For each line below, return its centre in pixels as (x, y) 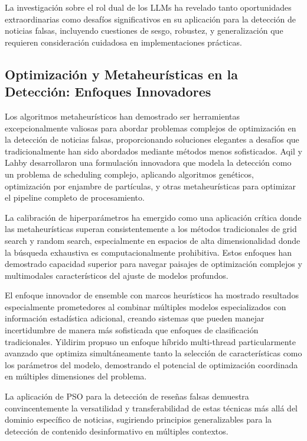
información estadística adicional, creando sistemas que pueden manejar (135, 318)
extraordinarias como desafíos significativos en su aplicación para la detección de (150, 19)
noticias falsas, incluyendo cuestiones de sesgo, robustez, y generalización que (144, 30)
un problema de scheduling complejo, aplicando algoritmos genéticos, (129, 174)
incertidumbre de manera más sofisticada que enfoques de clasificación (132, 330)
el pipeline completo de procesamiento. (75, 197)
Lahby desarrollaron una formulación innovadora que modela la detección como (148, 162)
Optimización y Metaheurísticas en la (122, 74)
